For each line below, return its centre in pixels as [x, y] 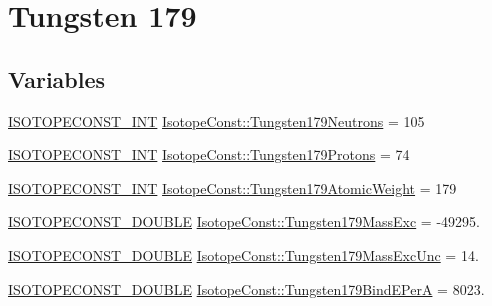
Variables [57, 78]
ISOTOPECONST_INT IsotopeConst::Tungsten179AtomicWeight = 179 [232, 187]
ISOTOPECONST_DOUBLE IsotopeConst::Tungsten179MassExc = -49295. [244, 221]
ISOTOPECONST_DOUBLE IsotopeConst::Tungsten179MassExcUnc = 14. [243, 254]
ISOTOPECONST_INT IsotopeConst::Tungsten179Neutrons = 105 [216, 120]
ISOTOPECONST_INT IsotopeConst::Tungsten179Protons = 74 [209, 154]
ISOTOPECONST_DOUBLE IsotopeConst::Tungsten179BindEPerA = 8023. [246, 288]
